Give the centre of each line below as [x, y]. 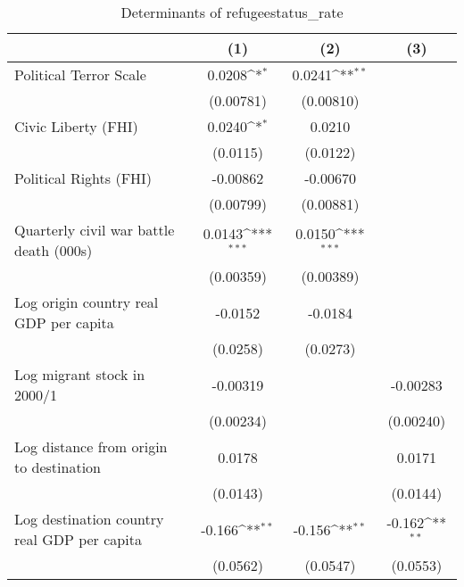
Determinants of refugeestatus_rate [232, 12]
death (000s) [54, 250]
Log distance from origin [91, 446]
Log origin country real [87, 302]
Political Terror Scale [80, 74]
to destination [58, 467]
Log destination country [89, 519]
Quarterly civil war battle [95, 230]
